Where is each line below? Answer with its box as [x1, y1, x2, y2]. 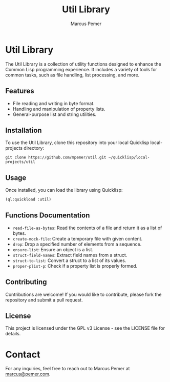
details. [5, 331, 21, 337]
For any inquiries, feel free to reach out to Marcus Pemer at [5, 366, 130, 372]
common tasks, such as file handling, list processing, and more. [5, 72, 140, 78]
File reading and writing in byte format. [12, 100, 95, 106]
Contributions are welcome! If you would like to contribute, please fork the [5, 291, 162, 297]
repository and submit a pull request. [5, 296, 83, 303]
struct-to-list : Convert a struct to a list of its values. [12, 257, 126, 264]
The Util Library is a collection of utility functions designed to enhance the [5, 61, 161, 67]
